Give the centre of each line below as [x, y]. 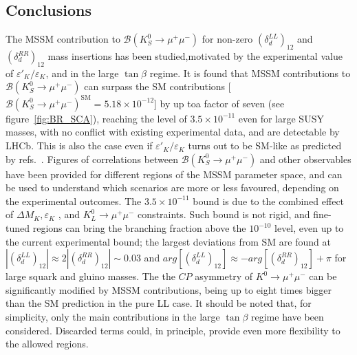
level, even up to [309, 228]
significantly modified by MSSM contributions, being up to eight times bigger [169, 289]
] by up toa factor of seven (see [219, 103]
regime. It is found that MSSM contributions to [250, 73]
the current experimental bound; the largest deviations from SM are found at [168, 241]
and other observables [305, 159]
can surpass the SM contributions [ [158, 86]
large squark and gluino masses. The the [90, 276]
